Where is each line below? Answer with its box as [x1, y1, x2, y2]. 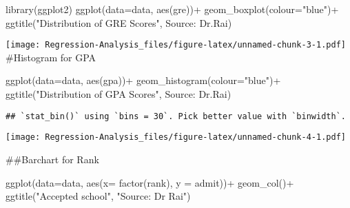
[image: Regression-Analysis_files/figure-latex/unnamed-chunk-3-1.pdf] [6, 40, 346, 50]
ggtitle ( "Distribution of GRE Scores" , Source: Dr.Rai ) [6, 15, 232, 30]
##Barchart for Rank [6, 152, 99, 166]
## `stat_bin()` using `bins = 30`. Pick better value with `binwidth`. [6, 111, 346, 121]
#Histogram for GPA [6, 50, 96, 64]
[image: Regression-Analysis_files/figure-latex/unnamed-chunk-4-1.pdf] [6, 132, 346, 143]
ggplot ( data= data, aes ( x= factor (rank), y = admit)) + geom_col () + [6, 175, 294, 189]
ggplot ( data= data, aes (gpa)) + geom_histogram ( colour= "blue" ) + [6, 73, 281, 87]
